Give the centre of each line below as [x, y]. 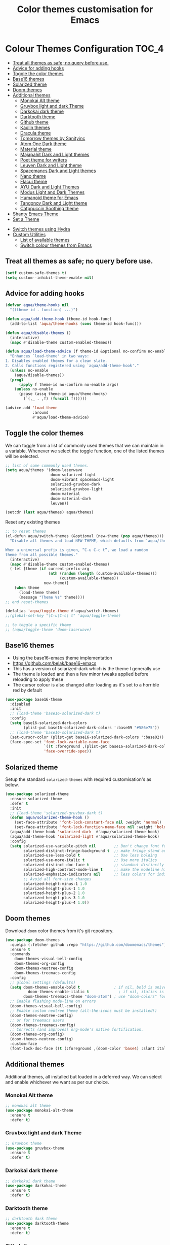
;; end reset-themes [27, 602]
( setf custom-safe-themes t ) [36, 273]
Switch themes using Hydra [41, 229]
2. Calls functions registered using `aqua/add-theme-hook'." [72, 366]
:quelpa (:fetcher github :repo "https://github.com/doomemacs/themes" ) [88, 945]
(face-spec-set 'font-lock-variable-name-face [60, 742]
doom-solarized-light [73, 475]
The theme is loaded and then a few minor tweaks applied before [80, 674]
